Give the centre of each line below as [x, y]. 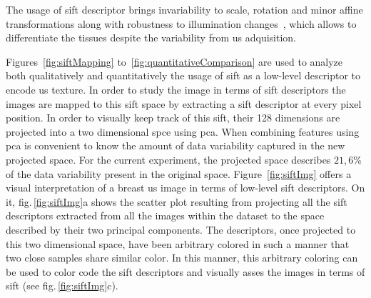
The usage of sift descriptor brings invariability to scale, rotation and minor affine [184, 9]
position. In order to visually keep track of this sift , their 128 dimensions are [173, 118]
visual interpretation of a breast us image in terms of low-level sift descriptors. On [185, 188]
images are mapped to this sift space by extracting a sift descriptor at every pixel [184, 103]
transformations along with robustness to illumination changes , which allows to [181, 23]
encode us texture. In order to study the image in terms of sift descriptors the [176, 89]
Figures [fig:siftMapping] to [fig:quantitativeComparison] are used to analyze [174, 61]
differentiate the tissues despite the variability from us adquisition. [151, 38]
